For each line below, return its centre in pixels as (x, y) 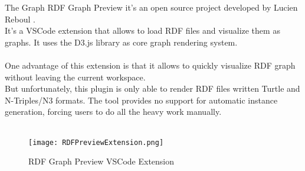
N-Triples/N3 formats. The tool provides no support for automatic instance (141, 100)
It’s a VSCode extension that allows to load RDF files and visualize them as (142, 30)
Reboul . (20, 19)
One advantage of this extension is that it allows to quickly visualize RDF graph (150, 65)
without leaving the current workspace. (75, 77)
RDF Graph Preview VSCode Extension (101, 161)
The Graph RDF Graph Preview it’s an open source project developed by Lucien (151, 7)
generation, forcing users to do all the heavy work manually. (113, 112)
